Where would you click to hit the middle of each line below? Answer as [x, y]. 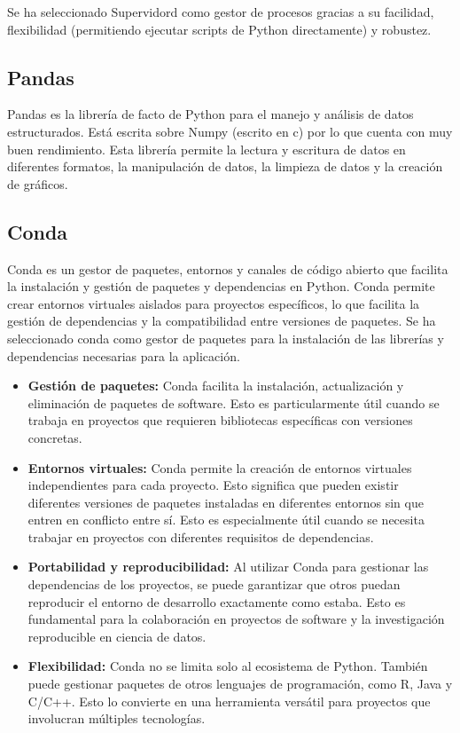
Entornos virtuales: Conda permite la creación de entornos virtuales [220, 467]
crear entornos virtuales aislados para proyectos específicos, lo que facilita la [214, 303]
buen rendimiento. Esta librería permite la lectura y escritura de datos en [207, 149]
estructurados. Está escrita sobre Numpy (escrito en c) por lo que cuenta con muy [230, 131]
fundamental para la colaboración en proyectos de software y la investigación [236, 619]
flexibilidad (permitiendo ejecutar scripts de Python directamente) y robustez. [219, 29]
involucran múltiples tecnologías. [117, 718]
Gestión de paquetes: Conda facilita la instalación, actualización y [216, 386]
